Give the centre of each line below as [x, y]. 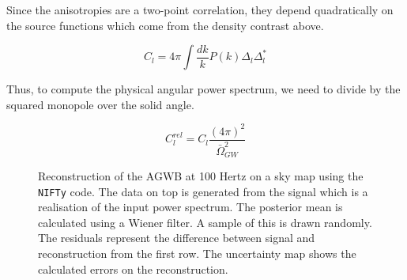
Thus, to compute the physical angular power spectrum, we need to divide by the [203, 89]
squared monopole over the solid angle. [100, 104]
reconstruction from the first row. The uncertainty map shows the [197, 253]
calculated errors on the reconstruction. [133, 269]
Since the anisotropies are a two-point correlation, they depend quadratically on [200, 9]
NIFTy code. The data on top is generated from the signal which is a [203, 191]
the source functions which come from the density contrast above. [165, 25]
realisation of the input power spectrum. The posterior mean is [190, 207]
